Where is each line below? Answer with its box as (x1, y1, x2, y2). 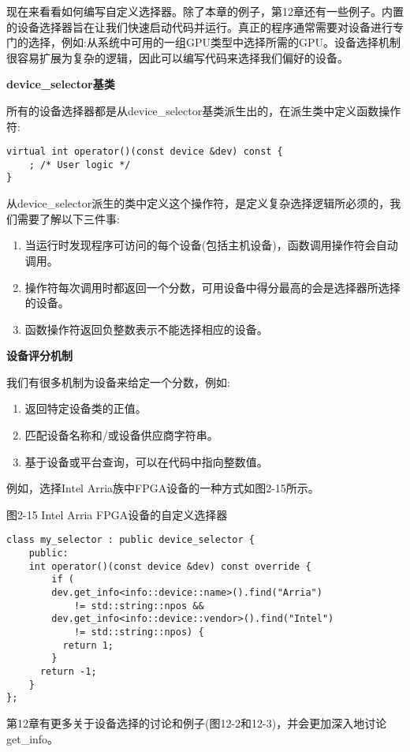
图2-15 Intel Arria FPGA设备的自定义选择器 (6, 506, 228, 522)
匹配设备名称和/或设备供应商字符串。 (24, 427, 218, 443)
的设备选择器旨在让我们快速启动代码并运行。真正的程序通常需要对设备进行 (6, 18, 393, 35)
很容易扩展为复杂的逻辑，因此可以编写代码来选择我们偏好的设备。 (6, 49, 348, 65)
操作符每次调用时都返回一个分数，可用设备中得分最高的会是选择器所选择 (24, 279, 401, 295)
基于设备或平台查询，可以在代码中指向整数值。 (24, 453, 268, 470)
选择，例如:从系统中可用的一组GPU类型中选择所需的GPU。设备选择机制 (28, 34, 401, 51)
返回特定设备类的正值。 (24, 400, 147, 417)
